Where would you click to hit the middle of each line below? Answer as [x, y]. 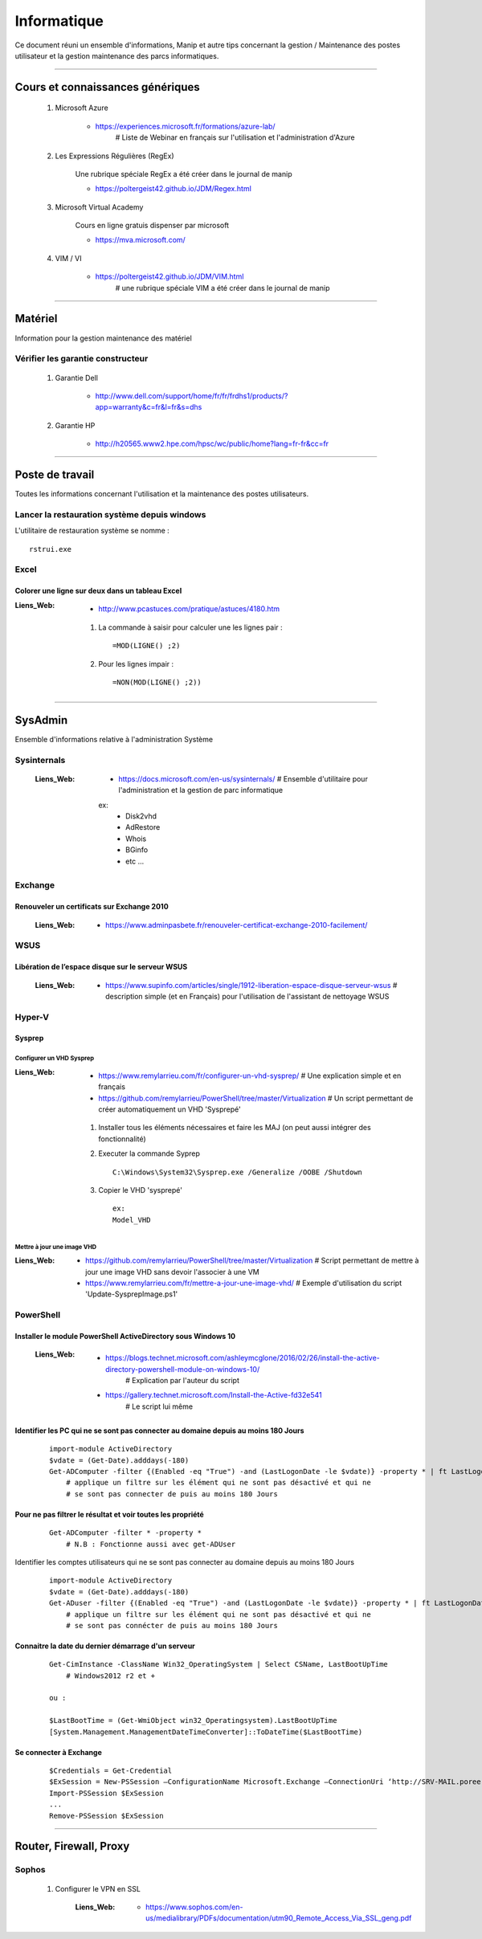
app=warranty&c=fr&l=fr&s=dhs [149, 407]
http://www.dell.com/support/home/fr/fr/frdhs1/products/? [192, 396]
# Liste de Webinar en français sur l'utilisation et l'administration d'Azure [235, 137]
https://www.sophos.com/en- [194, 1907]
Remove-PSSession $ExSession [106, 1816]
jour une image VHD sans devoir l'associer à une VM [173, 1272]
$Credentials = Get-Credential [111, 1771]
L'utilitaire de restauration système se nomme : [92, 531]
